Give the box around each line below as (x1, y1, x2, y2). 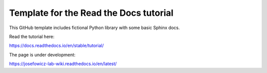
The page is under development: (9, 52, 76, 58)
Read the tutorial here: (9, 34, 54, 39)
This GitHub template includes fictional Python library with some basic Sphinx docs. (9, 25, 180, 31)
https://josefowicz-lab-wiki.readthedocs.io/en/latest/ (9, 61, 117, 67)
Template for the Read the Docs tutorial (9, 7, 174, 18)
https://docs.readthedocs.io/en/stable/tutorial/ (9, 42, 104, 49)
